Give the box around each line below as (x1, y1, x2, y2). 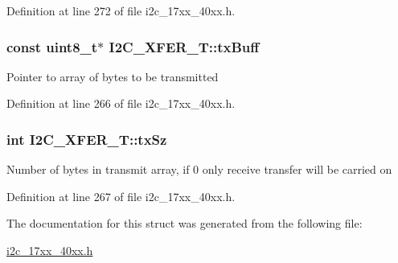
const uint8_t (6, 36, 98, 56)
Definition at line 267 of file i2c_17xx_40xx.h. (6, 187, 236, 204)
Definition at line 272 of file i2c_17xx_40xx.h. (6, 2, 236, 18)
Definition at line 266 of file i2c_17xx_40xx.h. (6, 95, 236, 112)
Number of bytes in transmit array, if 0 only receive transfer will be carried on (6, 161, 392, 178)
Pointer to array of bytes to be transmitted (6, 68, 219, 84)
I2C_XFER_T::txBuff (109, 36, 260, 56)
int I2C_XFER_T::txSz (6, 129, 167, 149)
